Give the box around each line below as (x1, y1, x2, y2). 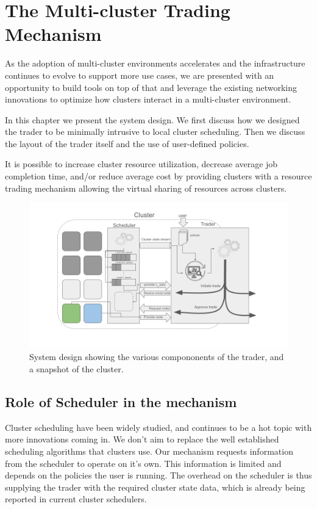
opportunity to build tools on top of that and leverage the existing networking (5, 81, 297, 93)
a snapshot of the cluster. (29, 362, 124, 375)
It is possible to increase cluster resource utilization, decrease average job (5, 157, 278, 170)
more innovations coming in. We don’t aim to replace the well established (5, 433, 279, 446)
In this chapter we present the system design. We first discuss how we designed (5, 113, 300, 126)
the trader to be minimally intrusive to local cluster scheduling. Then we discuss (5, 125, 305, 138)
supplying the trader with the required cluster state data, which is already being (5, 480, 305, 493)
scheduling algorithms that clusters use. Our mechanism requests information (5, 444, 293, 457)
